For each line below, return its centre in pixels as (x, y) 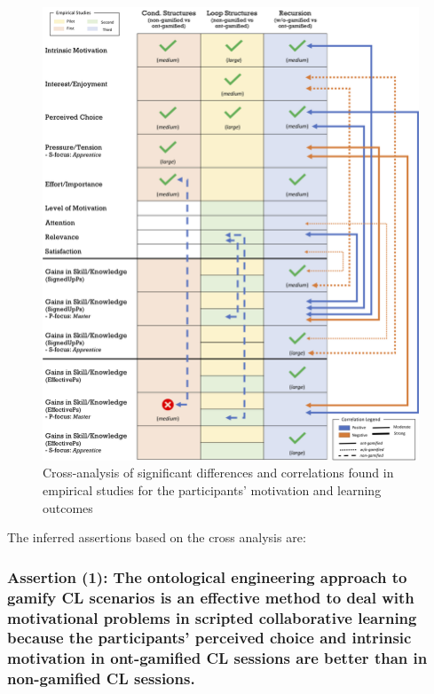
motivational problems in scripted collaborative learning (212, 617)
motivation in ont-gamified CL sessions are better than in (217, 658)
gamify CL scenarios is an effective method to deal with (211, 597)
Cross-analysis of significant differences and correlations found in (218, 473)
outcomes (68, 507)
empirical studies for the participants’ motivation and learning (212, 489)
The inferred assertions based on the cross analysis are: (157, 537)
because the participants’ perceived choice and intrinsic (209, 638)
